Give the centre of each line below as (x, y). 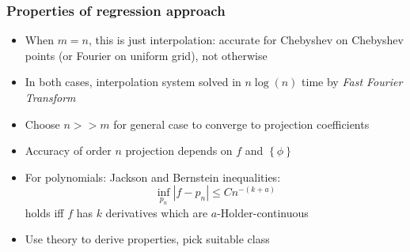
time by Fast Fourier (352, 82)
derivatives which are (157, 212)
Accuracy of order (68, 150)
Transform (50, 97)
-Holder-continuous (263, 212)
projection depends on (179, 150)
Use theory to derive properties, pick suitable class (147, 239)
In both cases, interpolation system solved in (133, 82)
